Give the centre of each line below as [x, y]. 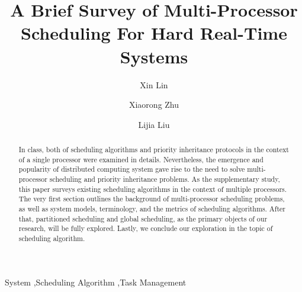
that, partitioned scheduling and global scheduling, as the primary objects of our [143, 218]
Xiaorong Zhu [154, 105]
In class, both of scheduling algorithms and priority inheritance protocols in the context [154, 150]
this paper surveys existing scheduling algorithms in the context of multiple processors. [153, 189]
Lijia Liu [154, 124]
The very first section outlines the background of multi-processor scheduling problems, [152, 199]
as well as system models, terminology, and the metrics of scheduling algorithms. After [152, 209]
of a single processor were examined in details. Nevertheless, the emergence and [141, 159]
